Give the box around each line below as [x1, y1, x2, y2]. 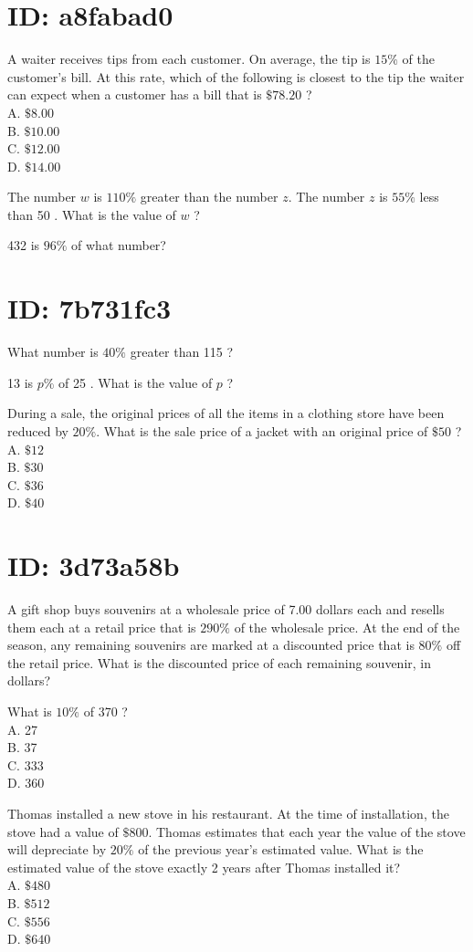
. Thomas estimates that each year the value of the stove [148, 821, 466, 841]
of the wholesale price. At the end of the [234, 617, 460, 636]
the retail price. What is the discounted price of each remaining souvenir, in [7, 653, 431, 672]
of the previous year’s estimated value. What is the [138, 840, 424, 859]
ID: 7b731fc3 [7, 289, 172, 327]
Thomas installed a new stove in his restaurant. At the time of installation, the [7, 804, 449, 822]
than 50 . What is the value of [7, 204, 176, 224]
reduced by [7, 421, 68, 440]
